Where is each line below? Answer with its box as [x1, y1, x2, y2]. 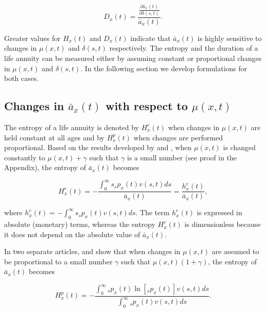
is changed [223, 142, 256, 153]
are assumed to [212, 246, 259, 257]
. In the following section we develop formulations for [80, 63, 247, 73]
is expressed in [197, 207, 242, 218]
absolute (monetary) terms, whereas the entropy [4, 219, 156, 230]
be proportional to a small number [4, 256, 113, 266]
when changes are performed [133, 132, 223, 142]
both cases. [4, 73, 39, 84]
